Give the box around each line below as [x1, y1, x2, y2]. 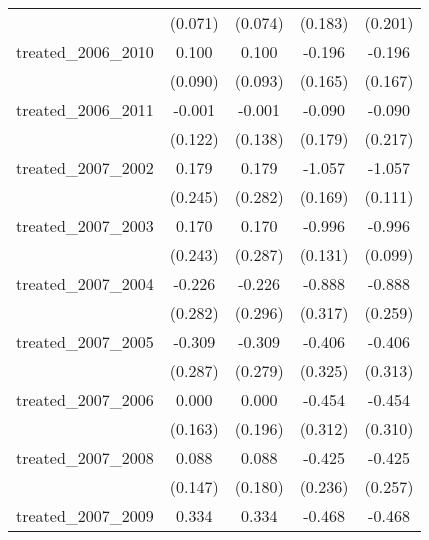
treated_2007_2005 [16, 330, 154, 353]
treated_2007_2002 [16, 156, 154, 179]
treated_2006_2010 [16, 40, 154, 63]
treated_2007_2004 [16, 272, 154, 295]
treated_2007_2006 [16, 388, 154, 411]
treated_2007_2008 [16, 446, 154, 469]
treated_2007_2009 [16, 504, 154, 527]
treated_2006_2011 [16, 98, 154, 121]
